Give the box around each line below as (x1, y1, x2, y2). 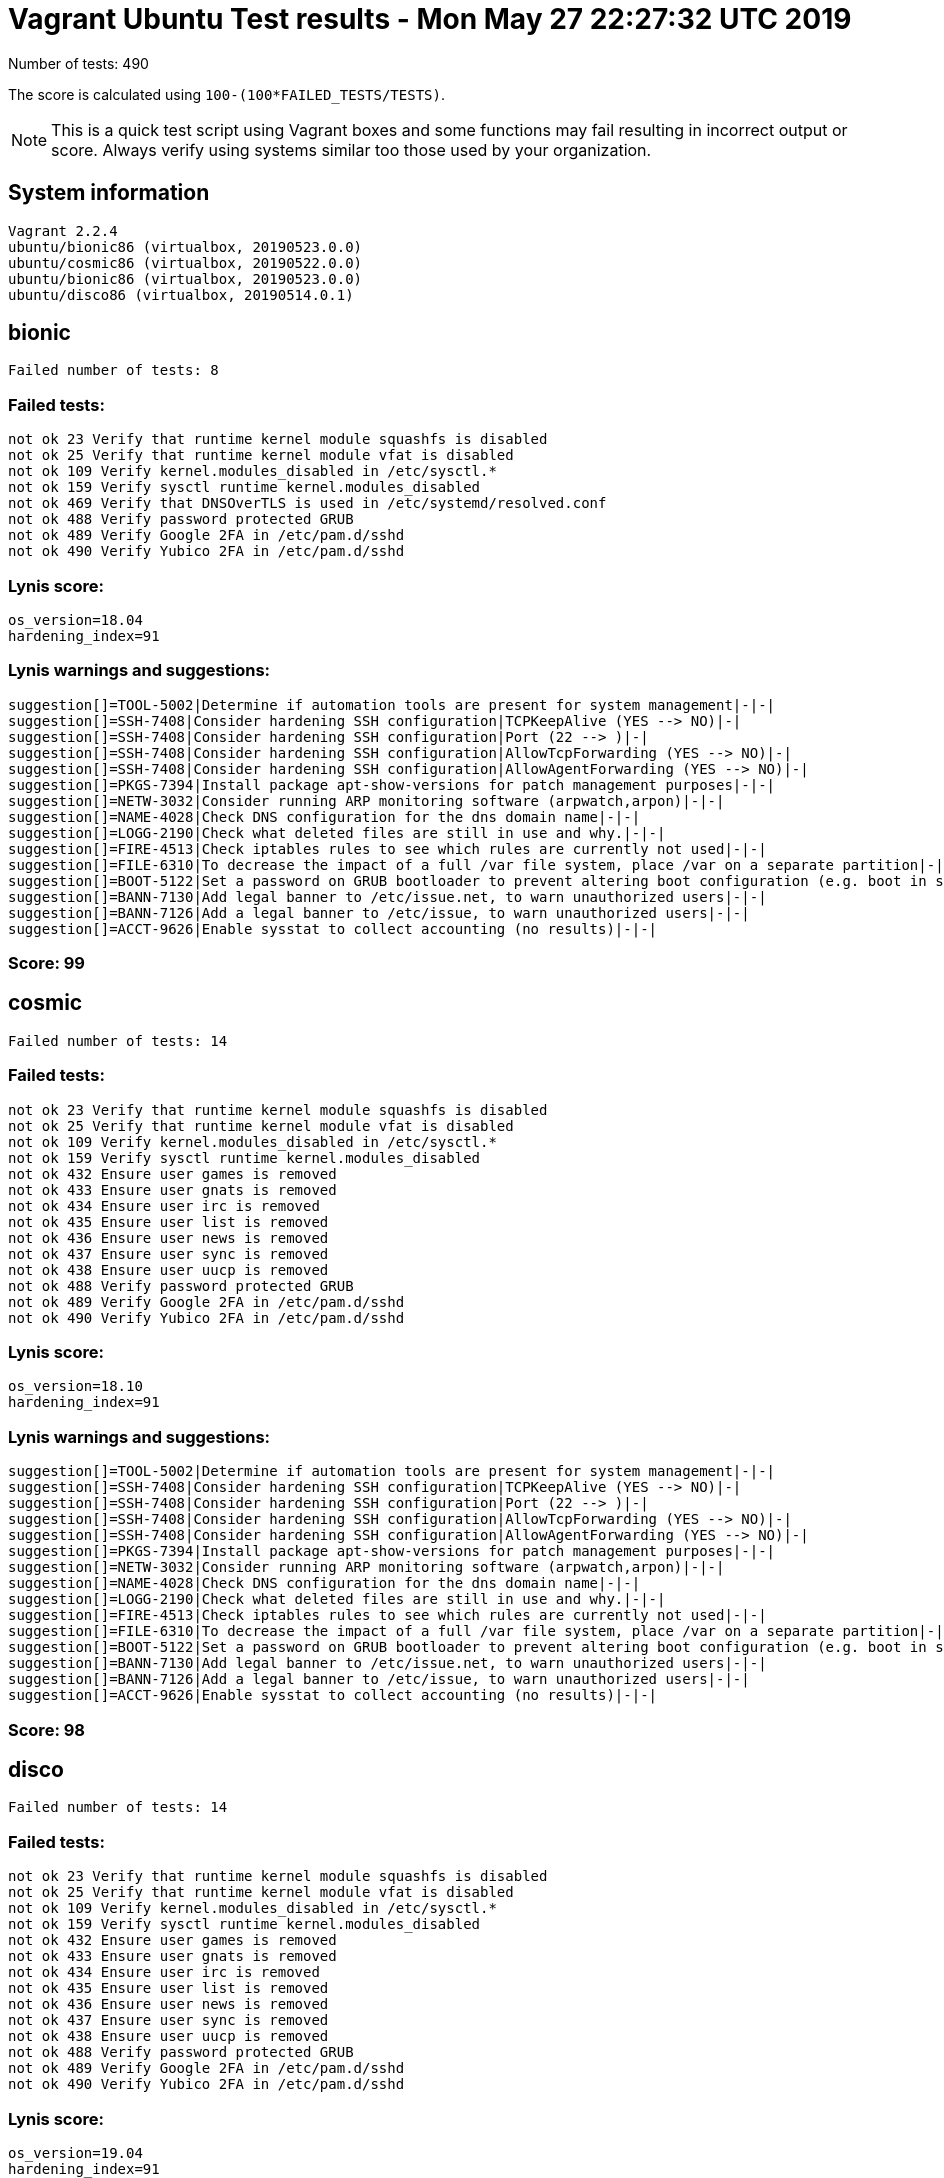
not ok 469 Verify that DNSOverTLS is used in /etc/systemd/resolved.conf (8, 495, 607, 512)
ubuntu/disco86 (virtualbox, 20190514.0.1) (8, 286, 354, 303)
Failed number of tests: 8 (8, 362, 219, 379)
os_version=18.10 (8, 1378, 143, 1395)
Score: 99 (8, 953, 85, 974)
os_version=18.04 (8, 611, 143, 628)
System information (8, 180, 210, 206)
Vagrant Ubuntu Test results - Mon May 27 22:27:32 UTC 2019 (8, 2, 852, 36)
